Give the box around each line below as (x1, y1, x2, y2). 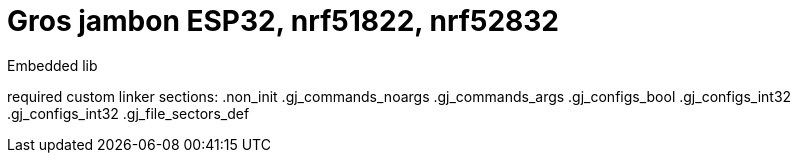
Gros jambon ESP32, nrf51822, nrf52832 (7, 4, 559, 38)
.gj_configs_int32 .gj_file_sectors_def (7, 104, 250, 122)
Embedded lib (7, 56, 98, 74)
